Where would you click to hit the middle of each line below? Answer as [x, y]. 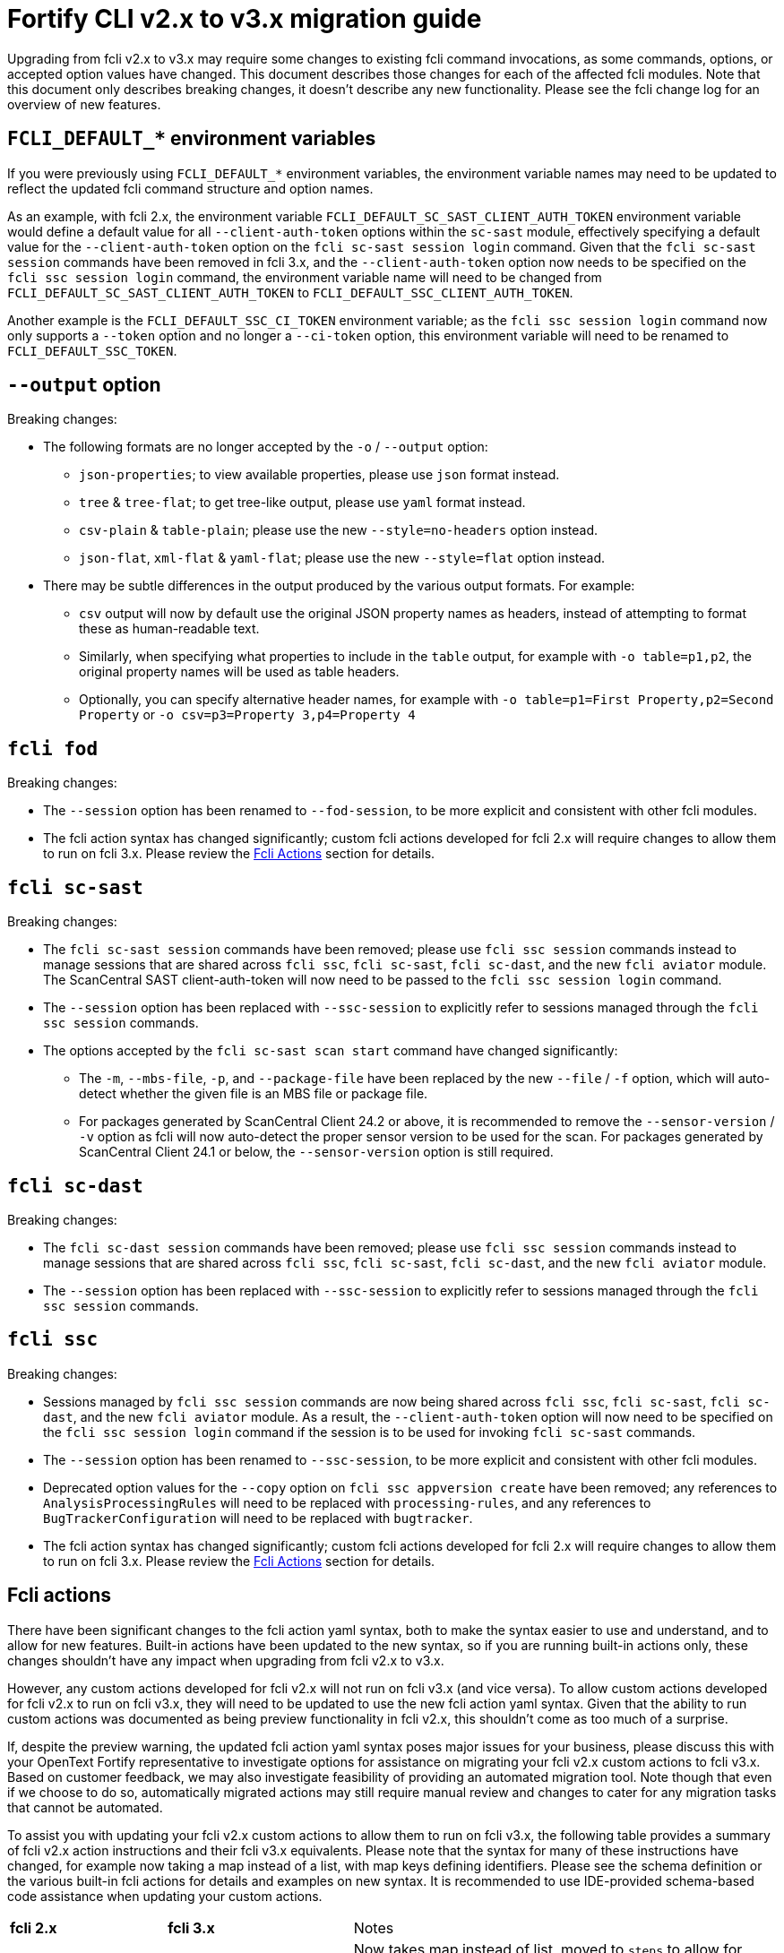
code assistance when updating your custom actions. [165, 1896]
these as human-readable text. [169, 629]
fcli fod [53, 749]
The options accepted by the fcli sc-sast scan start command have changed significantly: [331, 1051]
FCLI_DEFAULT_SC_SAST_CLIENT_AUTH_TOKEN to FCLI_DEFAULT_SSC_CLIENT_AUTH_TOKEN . [290, 292]
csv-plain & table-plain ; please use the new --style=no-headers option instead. [339, 530]
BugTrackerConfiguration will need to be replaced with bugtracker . [258, 1518]
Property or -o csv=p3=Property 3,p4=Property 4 [247, 715]
